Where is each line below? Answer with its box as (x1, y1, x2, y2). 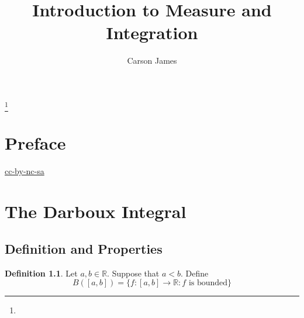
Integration (106, 20, 198, 44)
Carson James (127, 54, 177, 67)
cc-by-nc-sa (5, 165, 44, 177)
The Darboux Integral (5, 199, 186, 223)
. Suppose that (107, 267, 160, 279)
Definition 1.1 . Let (5, 267, 78, 279)
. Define (180, 267, 209, 279)
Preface (5, 131, 66, 155)
